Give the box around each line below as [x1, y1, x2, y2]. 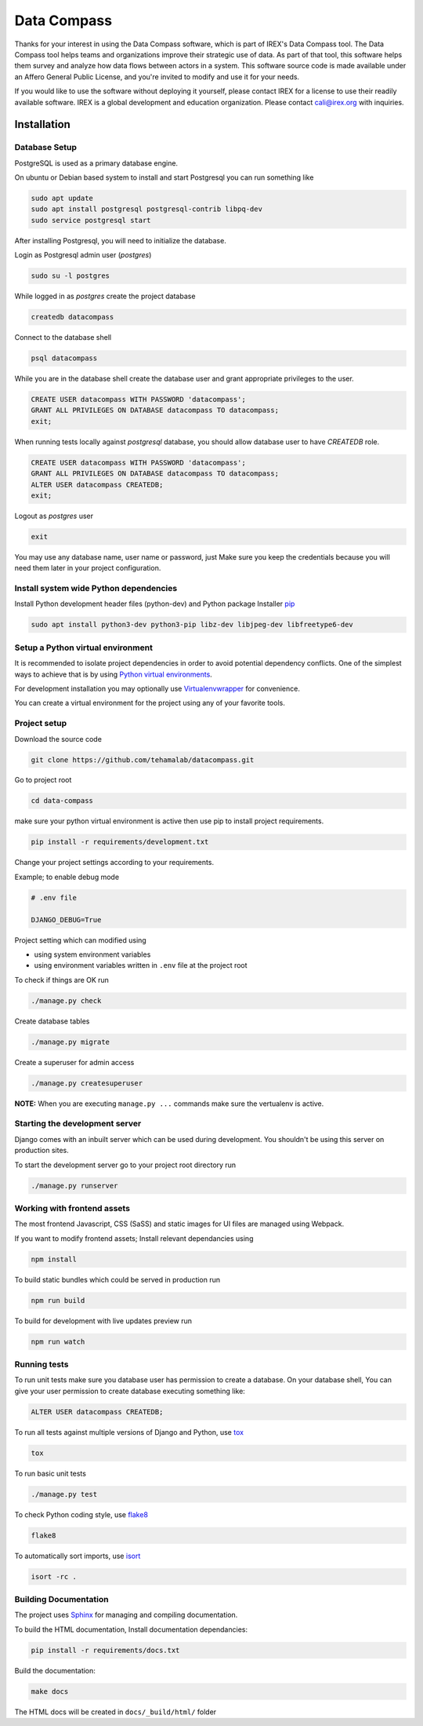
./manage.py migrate [31, 1037, 110, 1046]
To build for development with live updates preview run [14, 1315, 192, 1326]
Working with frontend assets [14, 1202, 131, 1213]
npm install [31, 1254, 78, 1264]
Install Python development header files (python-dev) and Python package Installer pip [14, 599, 295, 608]
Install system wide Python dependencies [14, 583, 178, 594]
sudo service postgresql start [31, 216, 152, 224]
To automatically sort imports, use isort [14, 1551, 141, 1560]
